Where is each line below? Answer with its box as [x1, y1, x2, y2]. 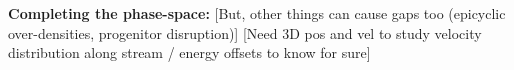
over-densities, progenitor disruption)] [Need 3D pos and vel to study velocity [8, 22, 482, 43]
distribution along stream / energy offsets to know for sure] [8, 42, 371, 63]
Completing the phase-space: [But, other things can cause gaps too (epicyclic [8, 3, 506, 23]
